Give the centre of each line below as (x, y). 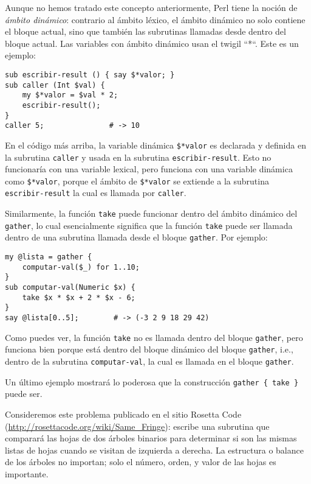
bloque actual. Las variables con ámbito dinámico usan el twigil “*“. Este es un (152, 43)
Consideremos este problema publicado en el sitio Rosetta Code (123, 414)
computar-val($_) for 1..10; (81, 267)
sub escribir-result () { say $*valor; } (90, 75)
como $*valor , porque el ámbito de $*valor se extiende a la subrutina (137, 181)
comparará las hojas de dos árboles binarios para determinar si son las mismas (151, 438)
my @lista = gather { (49, 257)
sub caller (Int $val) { (55, 85)
